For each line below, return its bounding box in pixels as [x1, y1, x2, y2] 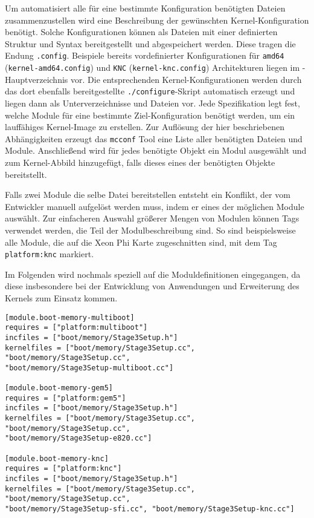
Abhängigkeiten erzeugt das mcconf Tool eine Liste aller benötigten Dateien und [5, 132, 303, 145]
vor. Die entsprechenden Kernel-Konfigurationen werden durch [71, 73, 302, 85]
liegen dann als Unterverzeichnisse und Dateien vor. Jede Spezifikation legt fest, [5, 96, 300, 109]
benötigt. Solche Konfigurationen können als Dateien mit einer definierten [5, 25, 278, 38]
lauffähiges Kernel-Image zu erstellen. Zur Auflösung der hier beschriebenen [5, 120, 284, 133]
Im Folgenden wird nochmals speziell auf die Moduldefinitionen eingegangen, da [5, 267, 301, 280]
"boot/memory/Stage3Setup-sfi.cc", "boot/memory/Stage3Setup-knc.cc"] [5, 505, 295, 514]
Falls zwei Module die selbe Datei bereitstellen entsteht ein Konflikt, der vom [5, 188, 290, 201]
